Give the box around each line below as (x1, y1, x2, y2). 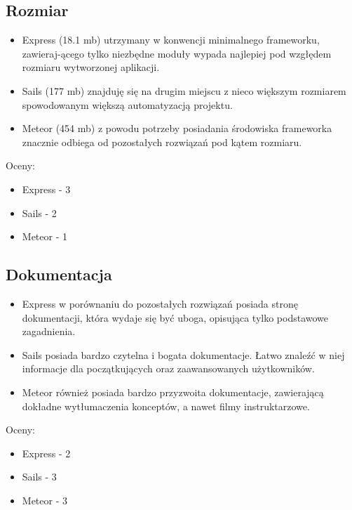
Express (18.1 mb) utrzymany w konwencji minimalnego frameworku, (22, 32, 320, 47)
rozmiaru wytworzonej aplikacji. (22, 60, 160, 74)
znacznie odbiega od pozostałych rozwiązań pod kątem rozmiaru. (22, 134, 302, 149)
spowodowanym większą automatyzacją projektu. (22, 97, 233, 112)
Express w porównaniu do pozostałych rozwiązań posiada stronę (22, 296, 298, 310)
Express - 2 (22, 445, 71, 460)
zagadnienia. (22, 324, 76, 339)
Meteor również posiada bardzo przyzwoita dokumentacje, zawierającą (22, 384, 324, 399)
